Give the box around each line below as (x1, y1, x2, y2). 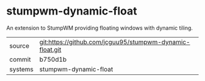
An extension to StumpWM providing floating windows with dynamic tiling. (6, 24, 193, 31)
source (9, 41, 29, 50)
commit (9, 55, 31, 63)
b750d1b (39, 55, 67, 63)
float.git (39, 45, 62, 54)
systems (9, 65, 34, 73)
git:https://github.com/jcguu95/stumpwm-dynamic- (39, 37, 190, 46)
